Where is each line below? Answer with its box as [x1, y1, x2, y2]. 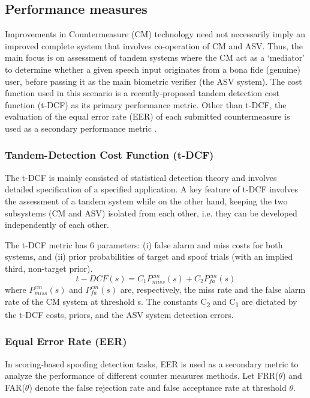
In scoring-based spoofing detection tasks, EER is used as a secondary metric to [5, 357, 299, 370]
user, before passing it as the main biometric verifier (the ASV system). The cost [5, 75, 302, 87]
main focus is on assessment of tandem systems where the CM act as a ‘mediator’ [5, 51, 305, 64]
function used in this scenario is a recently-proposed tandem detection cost [5, 87, 279, 99]
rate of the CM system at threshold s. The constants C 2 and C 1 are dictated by [5, 295, 297, 309]
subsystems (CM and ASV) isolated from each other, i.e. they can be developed [5, 206, 297, 219]
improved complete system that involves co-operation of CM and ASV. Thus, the [5, 39, 303, 52]
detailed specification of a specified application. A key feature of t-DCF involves [5, 183, 299, 195]
